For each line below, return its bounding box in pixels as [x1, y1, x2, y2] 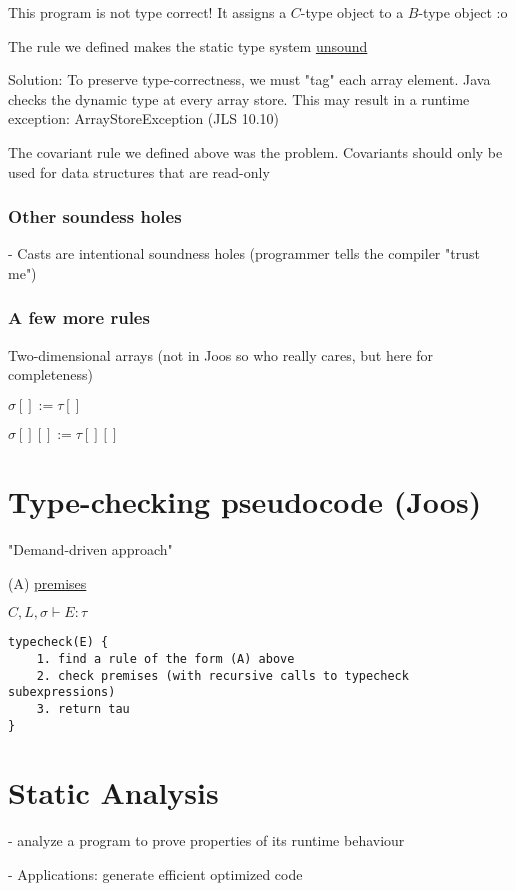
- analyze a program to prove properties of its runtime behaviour [8, 830, 405, 851]
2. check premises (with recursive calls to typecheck [36, 668, 409, 683]
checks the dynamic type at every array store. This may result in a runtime [8, 88, 470, 109]
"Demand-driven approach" [8, 539, 173, 560]
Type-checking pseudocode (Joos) [8, 481, 482, 522]
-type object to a [300, 2, 404, 22]
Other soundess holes [8, 204, 182, 229]
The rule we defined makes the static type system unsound [8, 35, 368, 56]
